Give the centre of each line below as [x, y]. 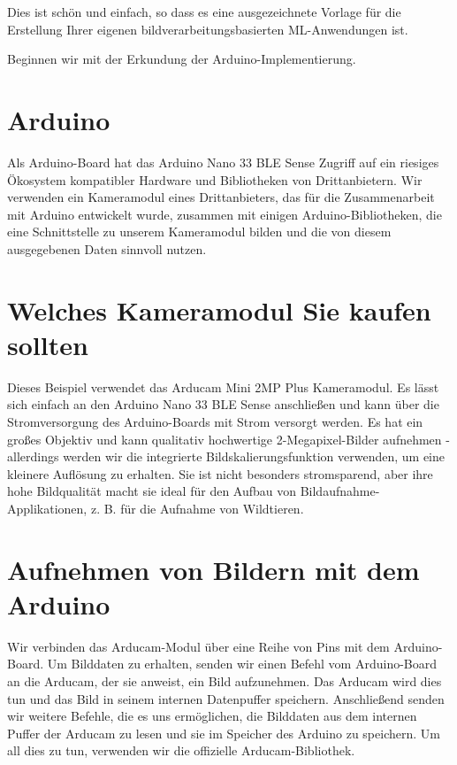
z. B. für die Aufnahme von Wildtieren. [197, 508]
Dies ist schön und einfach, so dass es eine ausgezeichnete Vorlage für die [204, 12]
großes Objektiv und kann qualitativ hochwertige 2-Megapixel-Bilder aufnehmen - [228, 439]
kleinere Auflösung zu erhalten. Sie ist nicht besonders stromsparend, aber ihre [220, 473]
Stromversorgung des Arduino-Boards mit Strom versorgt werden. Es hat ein [215, 421]
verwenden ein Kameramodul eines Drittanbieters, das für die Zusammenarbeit [221, 197]
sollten [48, 344]
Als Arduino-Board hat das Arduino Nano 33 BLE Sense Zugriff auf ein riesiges [223, 162]
